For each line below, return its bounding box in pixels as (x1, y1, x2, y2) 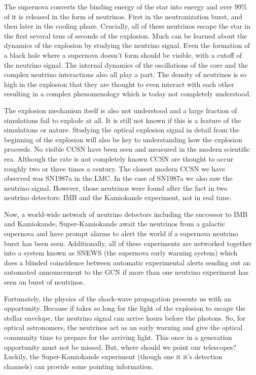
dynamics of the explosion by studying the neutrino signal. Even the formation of (4, 40, 250, 50)
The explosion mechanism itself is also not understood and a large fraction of (4, 105, 237, 115)
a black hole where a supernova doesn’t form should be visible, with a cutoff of (4, 49, 242, 60)
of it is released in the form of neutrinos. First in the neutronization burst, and (4, 11, 243, 21)
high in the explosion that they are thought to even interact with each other (4, 79, 234, 89)
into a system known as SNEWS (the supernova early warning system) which (4, 248, 238, 258)
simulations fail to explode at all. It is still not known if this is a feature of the (4, 115, 241, 125)
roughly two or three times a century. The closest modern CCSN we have (4, 163, 225, 173)
